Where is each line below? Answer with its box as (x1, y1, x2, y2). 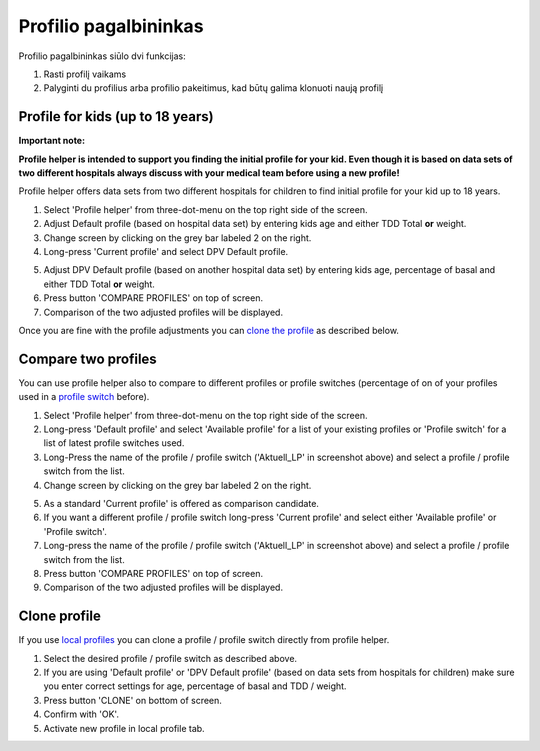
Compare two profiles (18, 350, 157, 367)
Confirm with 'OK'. (43, 708, 120, 720)
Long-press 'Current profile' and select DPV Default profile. (43, 245, 289, 257)
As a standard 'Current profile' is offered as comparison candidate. (43, 497, 320, 509)
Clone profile (18, 608, 102, 625)
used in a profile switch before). (18, 391, 150, 403)
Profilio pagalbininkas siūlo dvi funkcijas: (18, 50, 187, 62)
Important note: (18, 135, 85, 147)
